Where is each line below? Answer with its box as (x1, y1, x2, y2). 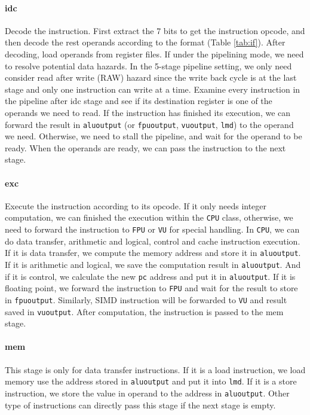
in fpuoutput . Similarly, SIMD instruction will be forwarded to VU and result (5, 293, 287, 306)
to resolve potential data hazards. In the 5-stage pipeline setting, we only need (5, 59, 292, 72)
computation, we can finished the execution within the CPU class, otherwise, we (5, 211, 293, 224)
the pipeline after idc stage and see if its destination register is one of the (5, 94, 272, 107)
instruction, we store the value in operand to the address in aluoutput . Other (5, 386, 290, 399)
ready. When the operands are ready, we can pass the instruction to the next (5, 141, 286, 154)
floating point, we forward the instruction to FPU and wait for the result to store (5, 282, 298, 294)
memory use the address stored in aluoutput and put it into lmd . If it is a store (5, 375, 297, 387)
